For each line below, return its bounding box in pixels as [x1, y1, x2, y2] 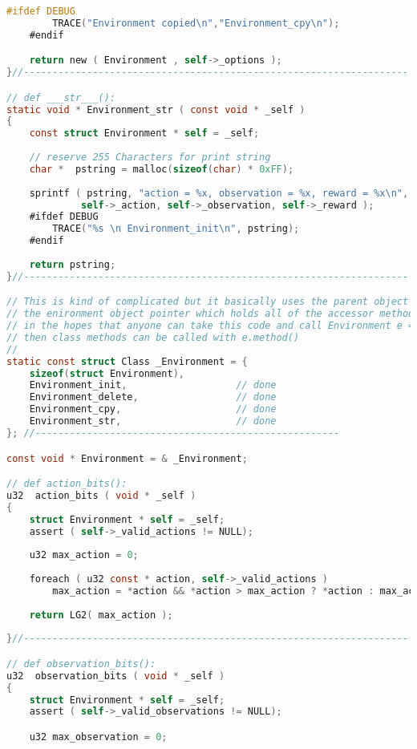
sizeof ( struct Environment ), [29, 367, 184, 379]
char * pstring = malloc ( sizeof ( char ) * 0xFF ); [29, 163, 294, 175]
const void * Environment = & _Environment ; [6, 452, 248, 464]
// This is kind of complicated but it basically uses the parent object [6, 296, 409, 308]
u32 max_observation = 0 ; [29, 731, 168, 743]
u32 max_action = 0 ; [29, 549, 139, 561]
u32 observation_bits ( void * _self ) [6, 670, 225, 682]
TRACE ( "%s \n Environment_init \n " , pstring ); [52, 223, 300, 235]
